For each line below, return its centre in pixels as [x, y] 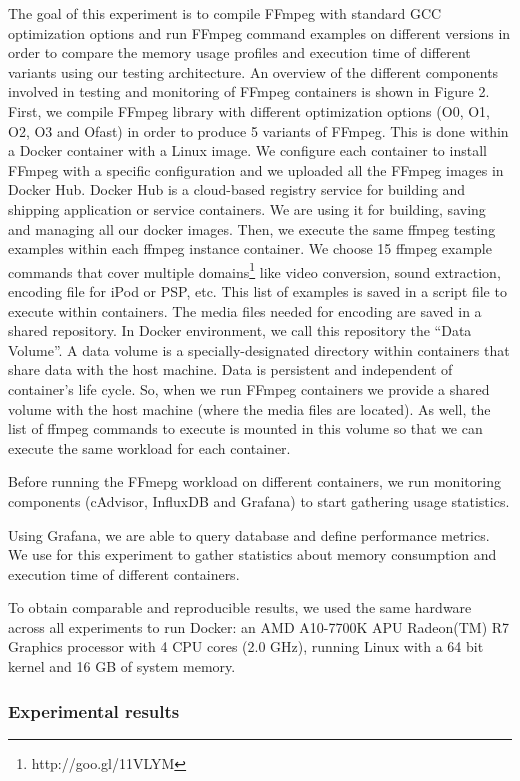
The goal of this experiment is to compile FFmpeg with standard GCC [225, 13]
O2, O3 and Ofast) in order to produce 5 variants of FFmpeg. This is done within [258, 130]
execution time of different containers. [124, 573]
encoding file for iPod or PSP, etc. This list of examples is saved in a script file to [257, 290]
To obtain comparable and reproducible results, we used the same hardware [240, 607]
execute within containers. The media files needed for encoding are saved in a [245, 310]
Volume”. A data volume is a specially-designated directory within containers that [259, 349]
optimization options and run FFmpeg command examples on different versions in [259, 32]
